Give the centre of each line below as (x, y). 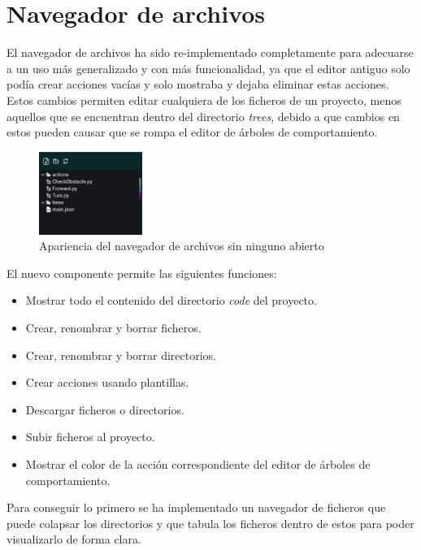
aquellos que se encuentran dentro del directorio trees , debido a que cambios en (203, 116)
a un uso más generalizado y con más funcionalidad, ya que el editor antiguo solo (208, 68)
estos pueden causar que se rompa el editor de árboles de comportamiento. (192, 132)
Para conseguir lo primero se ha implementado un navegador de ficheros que (196, 507)
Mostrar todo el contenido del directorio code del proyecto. (171, 300)
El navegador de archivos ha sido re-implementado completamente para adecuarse (210, 52)
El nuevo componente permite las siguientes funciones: (142, 273)
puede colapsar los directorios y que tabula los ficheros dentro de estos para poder (210, 523)
